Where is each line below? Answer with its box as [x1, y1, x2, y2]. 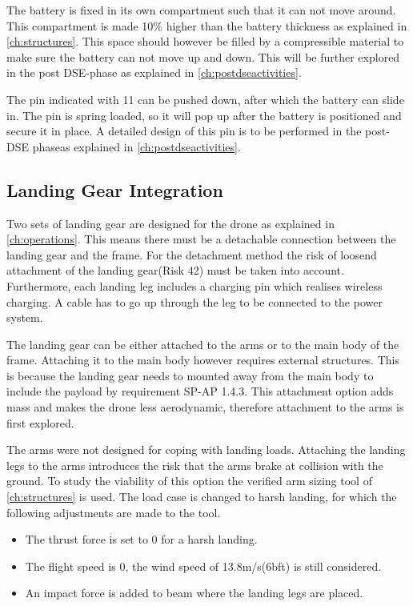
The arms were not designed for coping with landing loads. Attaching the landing [6, 441, 406, 458]
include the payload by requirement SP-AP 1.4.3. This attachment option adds [6, 383, 394, 399]
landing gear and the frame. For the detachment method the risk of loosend [6, 246, 377, 263]
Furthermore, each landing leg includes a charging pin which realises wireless [6, 277, 383, 294]
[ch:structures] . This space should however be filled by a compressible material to [6, 33, 404, 50]
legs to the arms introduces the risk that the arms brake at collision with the [6, 456, 383, 473]
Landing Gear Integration [6, 177, 223, 202]
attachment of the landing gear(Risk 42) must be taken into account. [6, 262, 344, 279]
